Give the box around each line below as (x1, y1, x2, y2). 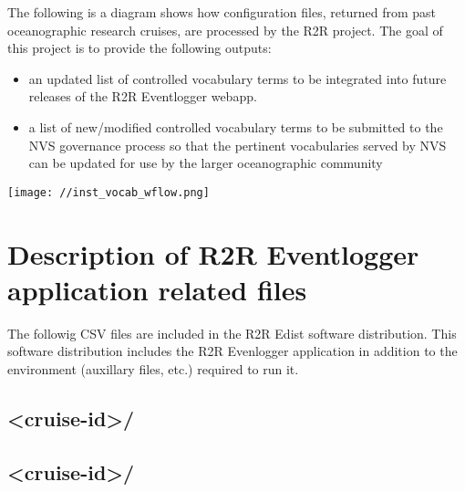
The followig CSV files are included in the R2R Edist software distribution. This (7, 323, 457, 342)
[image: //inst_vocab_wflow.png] (7, 185, 210, 199)
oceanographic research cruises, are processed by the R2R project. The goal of (7, 20, 443, 39)
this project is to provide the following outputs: (7, 38, 272, 58)
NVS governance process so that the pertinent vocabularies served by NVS (28, 135, 447, 154)
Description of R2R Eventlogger (7, 235, 419, 272)
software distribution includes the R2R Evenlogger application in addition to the (7, 341, 458, 361)
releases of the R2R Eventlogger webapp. (28, 87, 257, 106)
